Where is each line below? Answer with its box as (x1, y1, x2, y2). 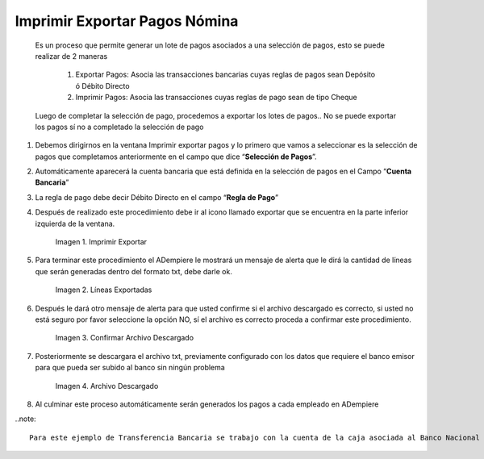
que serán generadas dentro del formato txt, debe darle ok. (35, 266, 233, 276)
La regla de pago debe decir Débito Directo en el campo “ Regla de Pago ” (35, 192, 278, 202)
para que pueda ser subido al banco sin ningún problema (35, 363, 225, 373)
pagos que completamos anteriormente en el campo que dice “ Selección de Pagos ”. (35, 152, 318, 161)
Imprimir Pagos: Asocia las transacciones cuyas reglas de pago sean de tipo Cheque (75, 93, 358, 102)
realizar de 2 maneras (35, 51, 108, 61)
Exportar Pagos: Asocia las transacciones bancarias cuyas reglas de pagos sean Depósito (75, 69, 375, 80)
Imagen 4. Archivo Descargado (55, 381, 159, 390)
